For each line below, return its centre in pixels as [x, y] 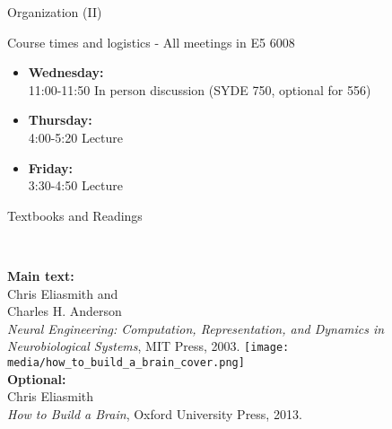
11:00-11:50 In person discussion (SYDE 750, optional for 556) [200, 89]
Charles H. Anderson [65, 311]
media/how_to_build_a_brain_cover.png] [126, 362]
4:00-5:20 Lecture [76, 137]
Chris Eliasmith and [63, 293]
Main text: [41, 275]
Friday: [50, 167]
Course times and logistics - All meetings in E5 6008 [151, 42]
